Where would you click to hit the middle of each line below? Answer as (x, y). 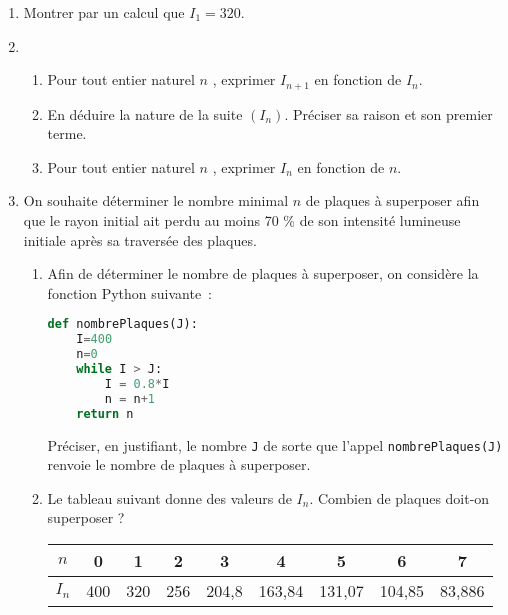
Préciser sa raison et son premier (392, 113)
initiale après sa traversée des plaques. (140, 239)
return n (105, 413)
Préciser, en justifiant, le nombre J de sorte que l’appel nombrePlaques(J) (275, 444)
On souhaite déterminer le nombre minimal (156, 200)
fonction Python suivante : (130, 292)
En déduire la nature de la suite (145, 113)
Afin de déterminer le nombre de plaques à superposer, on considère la (263, 273)
